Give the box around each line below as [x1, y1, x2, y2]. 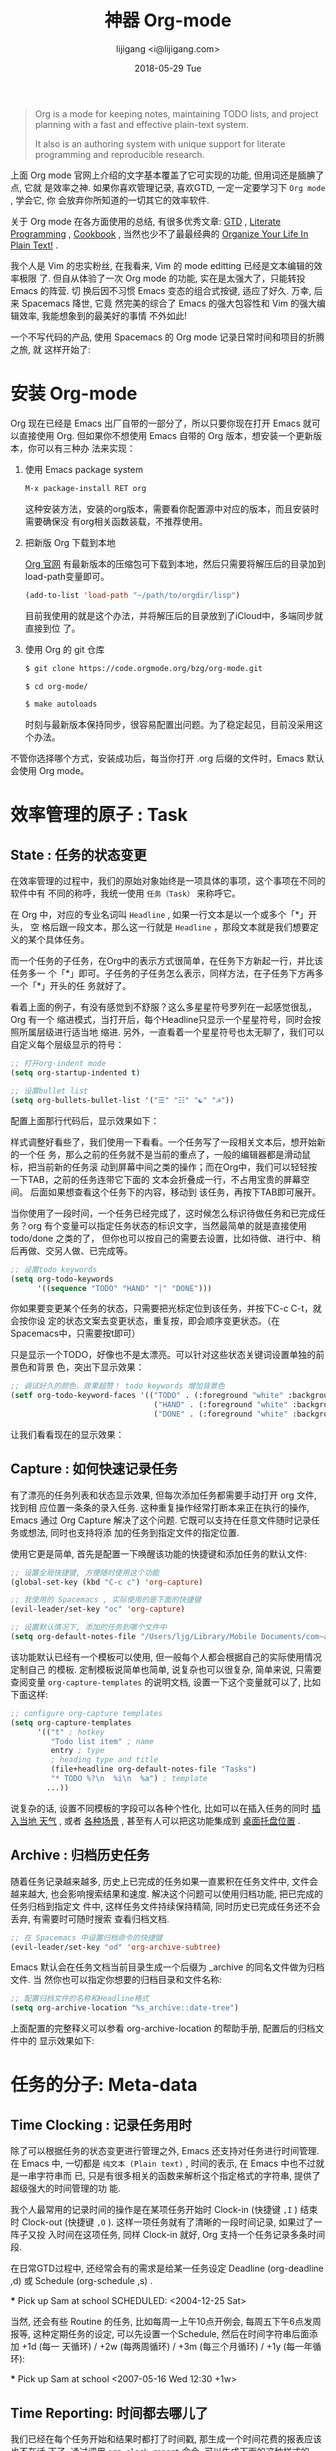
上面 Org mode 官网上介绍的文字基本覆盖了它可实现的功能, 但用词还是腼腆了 [10, 169, 325, 181]
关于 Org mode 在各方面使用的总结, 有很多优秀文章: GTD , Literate [10, 215, 282, 227]
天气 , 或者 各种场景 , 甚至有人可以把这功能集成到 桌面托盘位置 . [38, 1814, 301, 1826]
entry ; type [50, 1746, 105, 1756]
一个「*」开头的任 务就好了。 [10, 980, 132, 992]
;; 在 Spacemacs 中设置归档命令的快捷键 [10, 1932, 163, 1943]
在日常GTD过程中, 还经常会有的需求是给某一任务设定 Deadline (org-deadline [10, 2262, 324, 2275]
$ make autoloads [24, 699, 98, 710]
